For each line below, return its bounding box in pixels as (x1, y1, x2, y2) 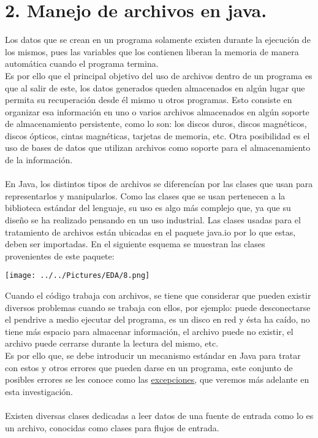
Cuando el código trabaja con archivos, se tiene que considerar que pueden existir (5, 289, 311, 302)
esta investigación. (5, 385, 73, 398)
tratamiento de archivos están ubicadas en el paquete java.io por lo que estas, (5, 225, 296, 238)
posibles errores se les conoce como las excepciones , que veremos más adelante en (5, 373, 309, 386)
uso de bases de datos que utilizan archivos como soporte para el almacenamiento (5, 141, 311, 154)
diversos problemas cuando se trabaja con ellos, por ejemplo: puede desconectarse (5, 301, 311, 313)
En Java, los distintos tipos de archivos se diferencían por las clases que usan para (5, 177, 313, 190)
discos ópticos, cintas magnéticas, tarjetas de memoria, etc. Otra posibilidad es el (5, 129, 310, 142)
